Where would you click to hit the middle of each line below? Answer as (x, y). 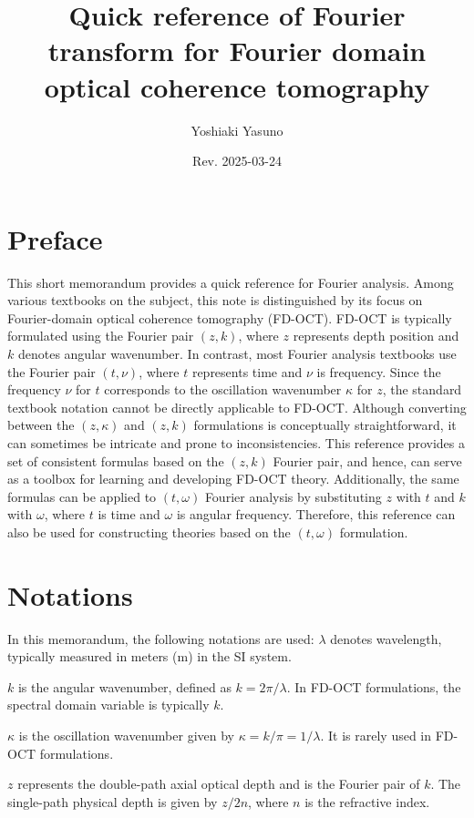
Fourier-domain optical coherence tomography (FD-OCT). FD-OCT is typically (230, 317)
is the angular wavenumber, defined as (124, 686)
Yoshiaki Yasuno (237, 130)
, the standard (422, 389)
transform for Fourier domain (237, 51)
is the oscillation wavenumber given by (126, 736)
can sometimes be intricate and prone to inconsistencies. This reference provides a (236, 442)
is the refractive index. (367, 801)
